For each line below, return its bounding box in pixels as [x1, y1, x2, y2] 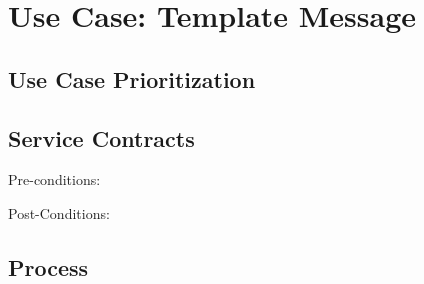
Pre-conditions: [8, 169, 101, 190]
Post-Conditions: [8, 202, 110, 223]
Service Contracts [8, 122, 195, 153]
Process [8, 251, 89, 282]
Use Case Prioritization [8, 63, 256, 94]
